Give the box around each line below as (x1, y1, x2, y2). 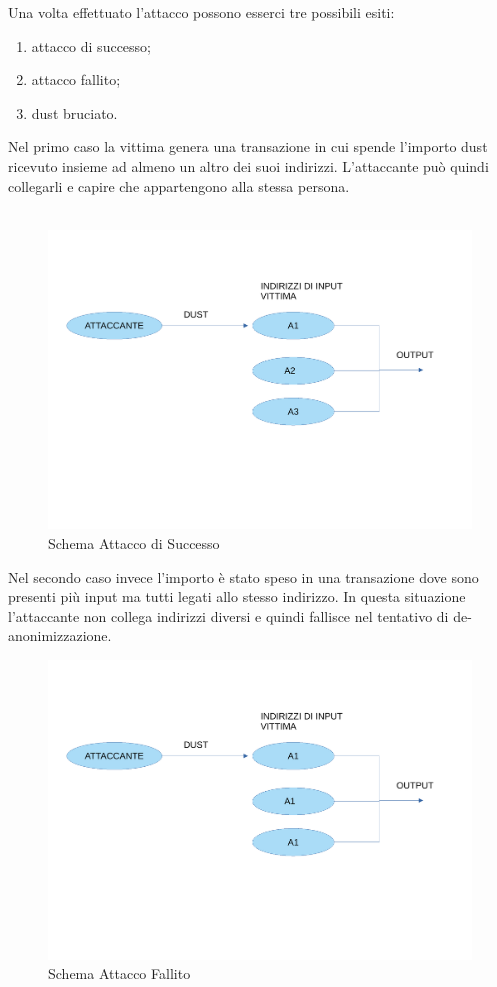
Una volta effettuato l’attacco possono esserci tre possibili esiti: (8, 2, 395, 22)
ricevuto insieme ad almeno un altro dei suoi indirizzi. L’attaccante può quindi (8, 155, 489, 176)
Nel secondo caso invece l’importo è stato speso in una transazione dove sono (8, 566, 479, 587)
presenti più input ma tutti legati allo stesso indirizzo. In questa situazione (8, 586, 466, 607)
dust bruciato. (31, 102, 118, 123)
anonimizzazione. (8, 625, 112, 646)
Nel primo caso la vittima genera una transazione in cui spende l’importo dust (8, 136, 488, 157)
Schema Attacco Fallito (48, 963, 191, 984)
